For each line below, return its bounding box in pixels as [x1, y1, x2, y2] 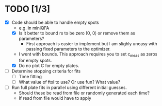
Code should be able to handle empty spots [11, 19, 99, 25]
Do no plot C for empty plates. [18, 62, 80, 69]
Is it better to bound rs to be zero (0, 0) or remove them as [18, 30, 135, 36]
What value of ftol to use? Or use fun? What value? [18, 79, 121, 85]
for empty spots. [18, 57, 52, 63]
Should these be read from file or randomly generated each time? [18, 90, 150, 96]
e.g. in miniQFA [18, 25, 49, 31]
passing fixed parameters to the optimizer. [26, 46, 111, 52]
